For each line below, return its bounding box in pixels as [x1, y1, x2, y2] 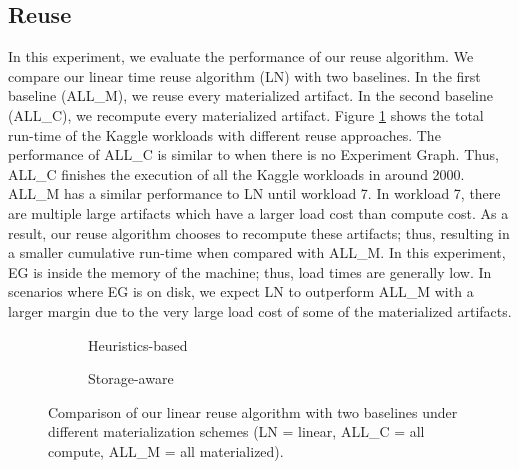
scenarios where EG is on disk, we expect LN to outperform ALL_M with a [8, 281, 474, 302]
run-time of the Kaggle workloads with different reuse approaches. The [8, 124, 441, 145]
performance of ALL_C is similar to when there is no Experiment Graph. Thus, [8, 144, 499, 165]
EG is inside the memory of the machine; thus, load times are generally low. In [8, 261, 492, 282]
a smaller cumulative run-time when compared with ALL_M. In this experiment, [8, 242, 506, 263]
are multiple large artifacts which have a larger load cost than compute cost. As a [8, 202, 509, 223]
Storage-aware [88, 368, 174, 389]
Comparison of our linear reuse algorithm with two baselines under [48, 401, 458, 422]
